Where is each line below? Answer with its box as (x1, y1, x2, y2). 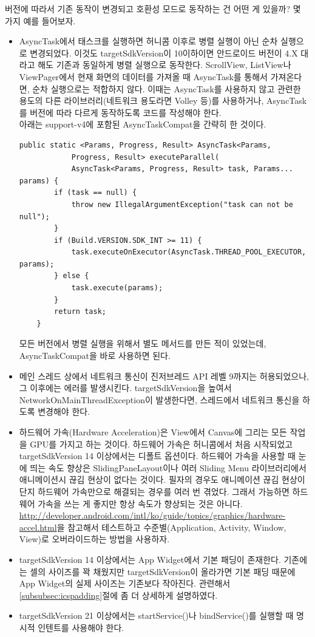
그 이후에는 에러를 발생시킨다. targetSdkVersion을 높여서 (19, 381, 232, 394)
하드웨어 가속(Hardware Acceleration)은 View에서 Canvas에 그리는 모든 (19, 426, 287, 438)
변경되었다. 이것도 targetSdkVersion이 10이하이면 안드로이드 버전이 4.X (30, 46, 298, 59)
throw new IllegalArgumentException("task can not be (71, 200, 293, 209)
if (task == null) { (54, 188, 137, 197)
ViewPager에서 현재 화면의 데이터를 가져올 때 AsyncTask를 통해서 (19, 70, 268, 83)
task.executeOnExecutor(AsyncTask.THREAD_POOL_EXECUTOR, (71, 248, 307, 257)
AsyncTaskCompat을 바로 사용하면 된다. (19, 349, 171, 362)
